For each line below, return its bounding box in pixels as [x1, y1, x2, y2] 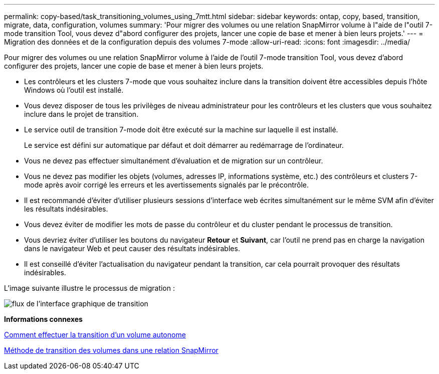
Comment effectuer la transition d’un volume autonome [4, 330, 186, 339]
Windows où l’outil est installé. [24, 86, 124, 94]
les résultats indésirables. [24, 205, 108, 213]
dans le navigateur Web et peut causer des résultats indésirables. [24, 244, 240, 253]
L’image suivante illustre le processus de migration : [4, 284, 175, 292]
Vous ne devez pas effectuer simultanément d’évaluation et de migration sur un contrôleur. [24, 156, 323, 165]
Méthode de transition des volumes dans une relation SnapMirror [4, 346, 218, 354]
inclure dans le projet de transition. [24, 110, 139, 118]
